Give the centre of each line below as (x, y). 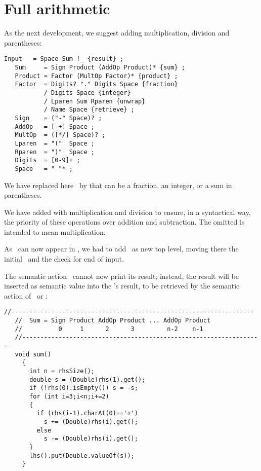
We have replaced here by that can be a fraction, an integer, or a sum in (118, 185)
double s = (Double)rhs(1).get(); (88, 379)
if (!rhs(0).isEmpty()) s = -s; (84, 388)
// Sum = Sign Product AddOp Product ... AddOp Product (113, 321)
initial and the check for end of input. (64, 259)
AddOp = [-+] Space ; (55, 126)
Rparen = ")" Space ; (55, 152)
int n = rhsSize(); (62, 371)
